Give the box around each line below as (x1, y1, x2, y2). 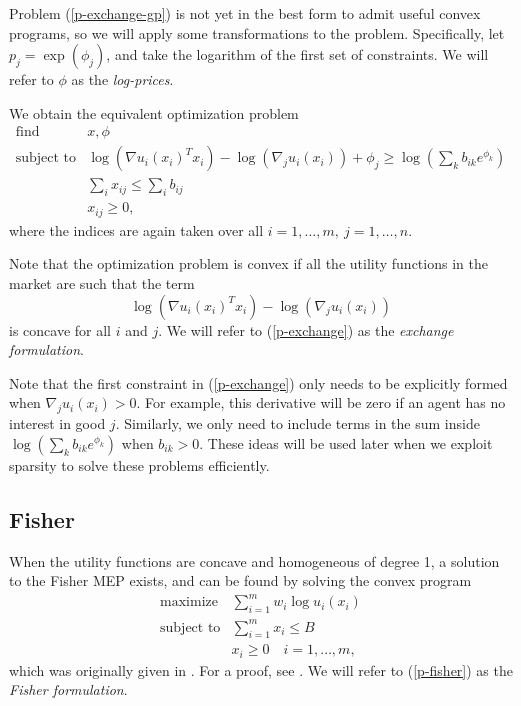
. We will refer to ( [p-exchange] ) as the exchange (158, 319, 454, 340)
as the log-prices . (71, 69, 174, 90)
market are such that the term (9, 272, 195, 293)
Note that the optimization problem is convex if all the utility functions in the (9, 253, 488, 274)
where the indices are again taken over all (9, 219, 264, 240)
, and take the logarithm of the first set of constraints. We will (106, 44, 489, 65)
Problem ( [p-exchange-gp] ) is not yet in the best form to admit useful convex (9, 3, 481, 23)
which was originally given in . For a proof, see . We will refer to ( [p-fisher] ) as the (9, 659, 513, 680)
